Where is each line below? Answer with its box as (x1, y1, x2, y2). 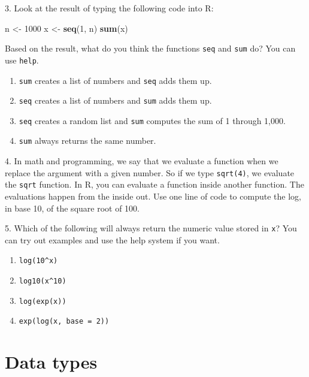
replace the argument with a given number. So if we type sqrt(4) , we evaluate (5, 166, 295, 179)
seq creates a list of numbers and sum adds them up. (19, 94, 212, 107)
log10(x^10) (19, 277, 66, 286)
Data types (5, 349, 98, 374)
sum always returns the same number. (19, 134, 156, 147)
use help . (5, 53, 39, 66)
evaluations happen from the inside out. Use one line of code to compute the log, (5, 190, 301, 203)
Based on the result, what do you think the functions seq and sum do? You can (5, 42, 296, 55)
